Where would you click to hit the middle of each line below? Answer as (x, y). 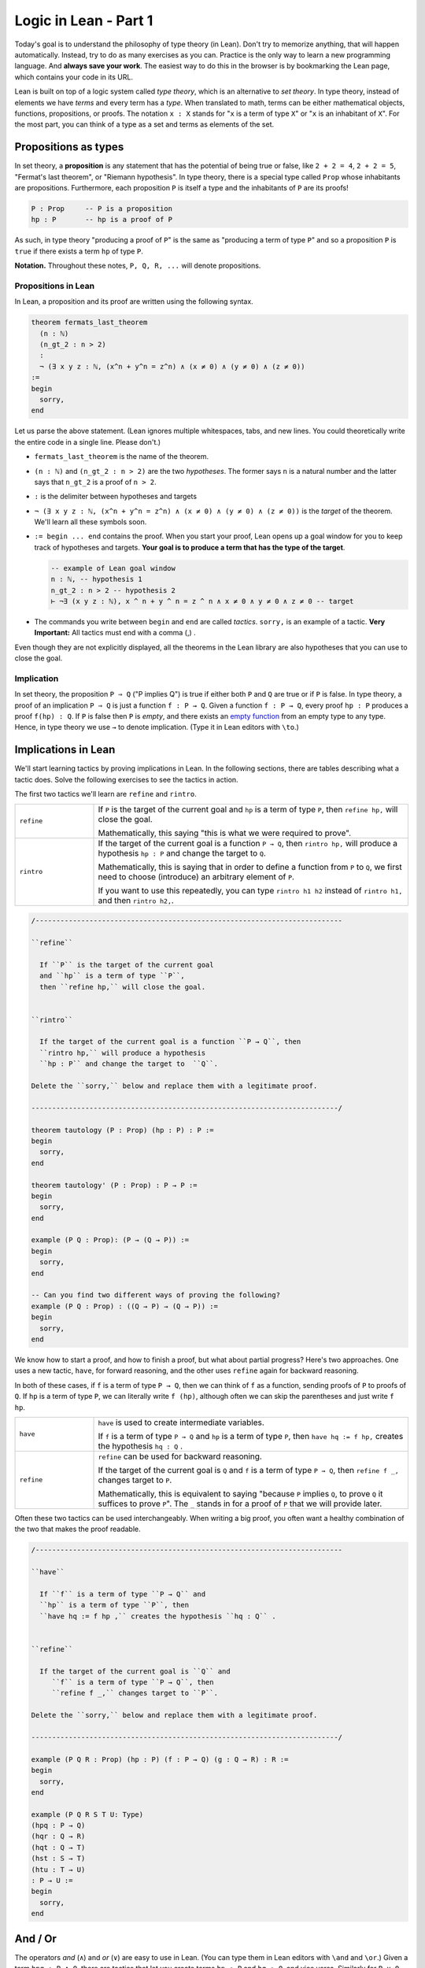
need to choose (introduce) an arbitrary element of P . (196, 876)
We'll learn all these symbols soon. (91, 522)
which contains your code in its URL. (74, 77)
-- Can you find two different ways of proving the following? (156, 1295)
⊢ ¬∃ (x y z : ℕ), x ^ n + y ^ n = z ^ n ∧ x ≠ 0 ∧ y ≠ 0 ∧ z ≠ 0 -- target (202, 601)
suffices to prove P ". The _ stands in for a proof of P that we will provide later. (240, 1504)
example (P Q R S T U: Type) (87, 1814)
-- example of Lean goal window (113, 568)
